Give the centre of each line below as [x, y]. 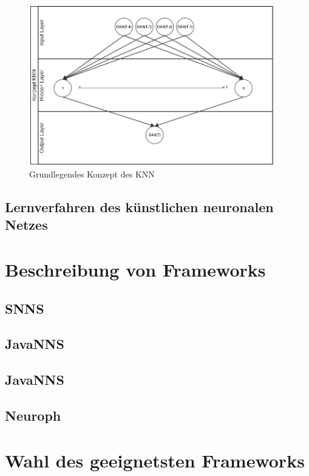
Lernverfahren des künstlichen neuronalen [139, 207]
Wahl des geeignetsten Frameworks [155, 460]
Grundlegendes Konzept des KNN [92, 174]
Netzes [26, 225]
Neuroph [33, 415]
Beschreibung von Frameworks [135, 270]
